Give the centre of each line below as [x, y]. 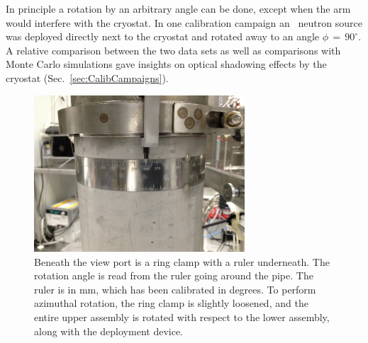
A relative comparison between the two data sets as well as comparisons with [173, 50]
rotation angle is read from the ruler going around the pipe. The [174, 275]
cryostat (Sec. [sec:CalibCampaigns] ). [87, 77]
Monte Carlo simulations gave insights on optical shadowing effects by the [166, 64]
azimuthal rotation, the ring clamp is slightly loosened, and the [171, 303]
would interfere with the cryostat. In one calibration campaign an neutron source [184, 22]
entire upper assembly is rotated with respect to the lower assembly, [182, 316]
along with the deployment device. [108, 331]
